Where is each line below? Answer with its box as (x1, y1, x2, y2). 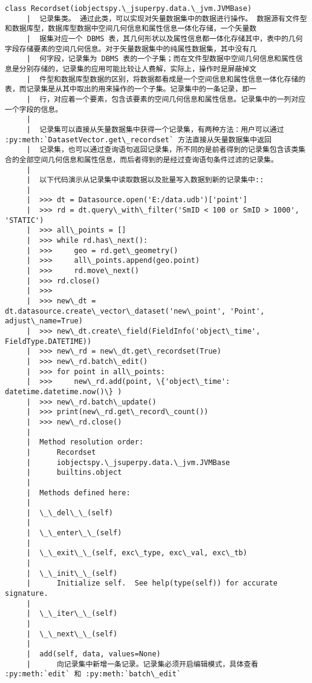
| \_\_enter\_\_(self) (26, 529, 122, 538)
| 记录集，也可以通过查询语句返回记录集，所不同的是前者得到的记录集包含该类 (26, 145, 299, 154)
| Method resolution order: (26, 438, 144, 447)
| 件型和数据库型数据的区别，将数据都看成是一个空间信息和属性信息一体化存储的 (26, 74, 306, 84)
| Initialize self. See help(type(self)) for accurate (26, 579, 278, 588)
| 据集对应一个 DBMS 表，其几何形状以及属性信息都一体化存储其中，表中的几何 (26, 34, 303, 43)
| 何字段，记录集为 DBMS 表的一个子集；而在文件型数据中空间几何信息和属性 (26, 54, 296, 64)
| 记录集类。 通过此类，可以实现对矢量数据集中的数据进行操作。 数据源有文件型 (26, 14, 307, 23)
